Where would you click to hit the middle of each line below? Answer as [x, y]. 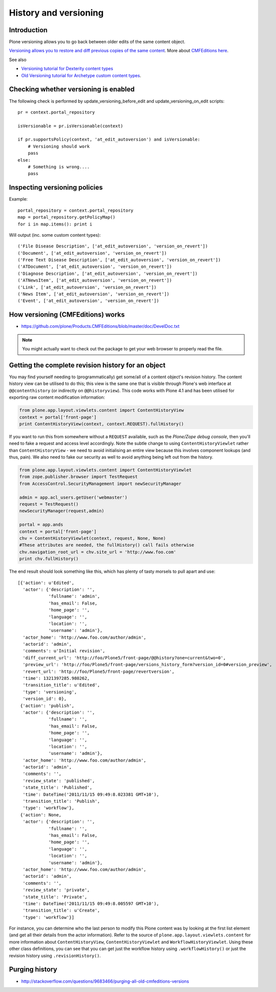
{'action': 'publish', [47, 706]
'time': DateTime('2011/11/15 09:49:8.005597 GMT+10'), [91, 903]
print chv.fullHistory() [49, 559]
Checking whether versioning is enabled [72, 90]
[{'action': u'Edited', [46, 583]
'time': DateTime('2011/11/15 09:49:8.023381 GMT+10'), [91, 794]
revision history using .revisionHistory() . [55, 955]
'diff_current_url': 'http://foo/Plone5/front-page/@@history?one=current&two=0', [124, 658]
